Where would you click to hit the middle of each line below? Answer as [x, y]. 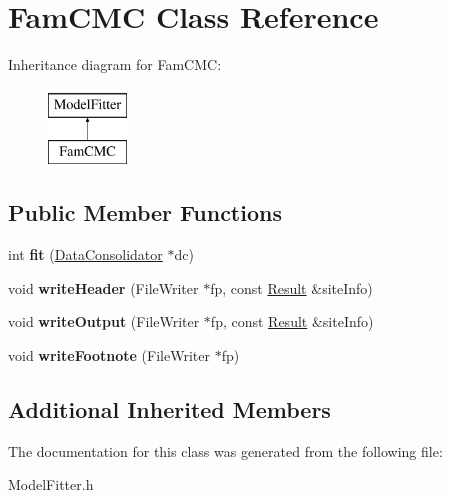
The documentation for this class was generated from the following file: [225, 450]
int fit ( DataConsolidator [85, 254]
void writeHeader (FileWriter [103, 287]
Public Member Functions [145, 212]
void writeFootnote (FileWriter [109, 354]
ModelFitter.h [51, 484]
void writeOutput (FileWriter [104, 321]
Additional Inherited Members [169, 408]
